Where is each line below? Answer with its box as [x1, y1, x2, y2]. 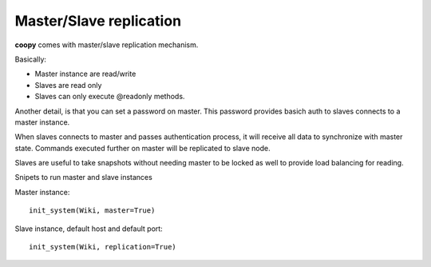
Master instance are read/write [34, 69, 136, 79]
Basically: [14, 54, 47, 64]
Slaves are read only [34, 80, 102, 90]
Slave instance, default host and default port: [14, 224, 163, 233]
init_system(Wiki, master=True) [29, 206, 156, 215]
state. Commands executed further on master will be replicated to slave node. [14, 143, 271, 153]
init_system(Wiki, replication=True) [29, 242, 177, 252]
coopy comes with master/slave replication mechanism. [14, 40, 199, 50]
